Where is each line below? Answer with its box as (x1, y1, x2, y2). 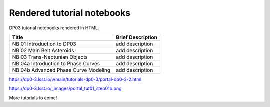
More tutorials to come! (9, 95, 57, 101)
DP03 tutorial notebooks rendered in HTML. (9, 25, 99, 31)
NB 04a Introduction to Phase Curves (12, 60, 100, 67)
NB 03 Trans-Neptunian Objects (12, 53, 88, 60)
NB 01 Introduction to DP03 (12, 40, 77, 47)
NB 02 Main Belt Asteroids (12, 47, 74, 54)
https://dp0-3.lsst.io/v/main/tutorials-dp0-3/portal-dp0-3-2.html (9, 76, 142, 82)
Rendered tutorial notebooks (9, 7, 131, 18)
